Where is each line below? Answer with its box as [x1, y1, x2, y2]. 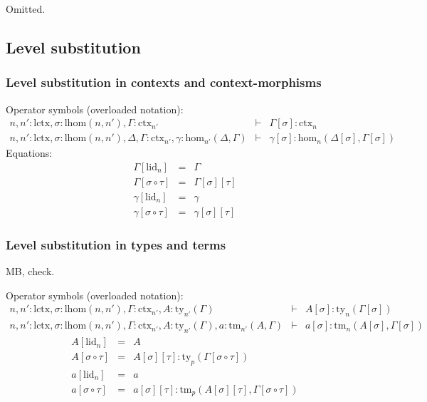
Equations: [6, 145, 53, 160]
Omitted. [6, 1, 46, 16]
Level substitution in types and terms [6, 235, 226, 253]
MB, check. [6, 264, 55, 279]
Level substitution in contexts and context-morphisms [6, 73, 322, 91]
